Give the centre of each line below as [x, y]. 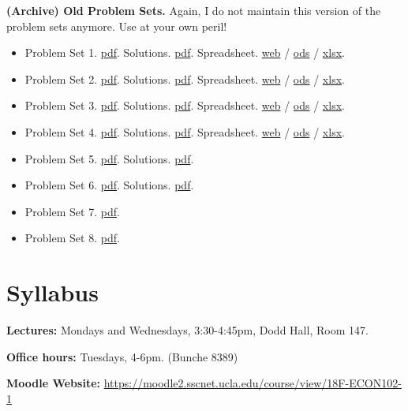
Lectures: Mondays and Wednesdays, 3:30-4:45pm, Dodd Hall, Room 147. [187, 330]
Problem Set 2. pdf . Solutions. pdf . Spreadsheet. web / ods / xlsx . [185, 78]
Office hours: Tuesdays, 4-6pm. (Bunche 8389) [122, 356]
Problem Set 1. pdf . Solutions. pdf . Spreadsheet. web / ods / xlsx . [185, 52]
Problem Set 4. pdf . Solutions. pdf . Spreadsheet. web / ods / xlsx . [185, 131]
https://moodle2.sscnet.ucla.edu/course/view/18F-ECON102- [253, 383]
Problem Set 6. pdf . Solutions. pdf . [109, 185]
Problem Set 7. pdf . [72, 211]
